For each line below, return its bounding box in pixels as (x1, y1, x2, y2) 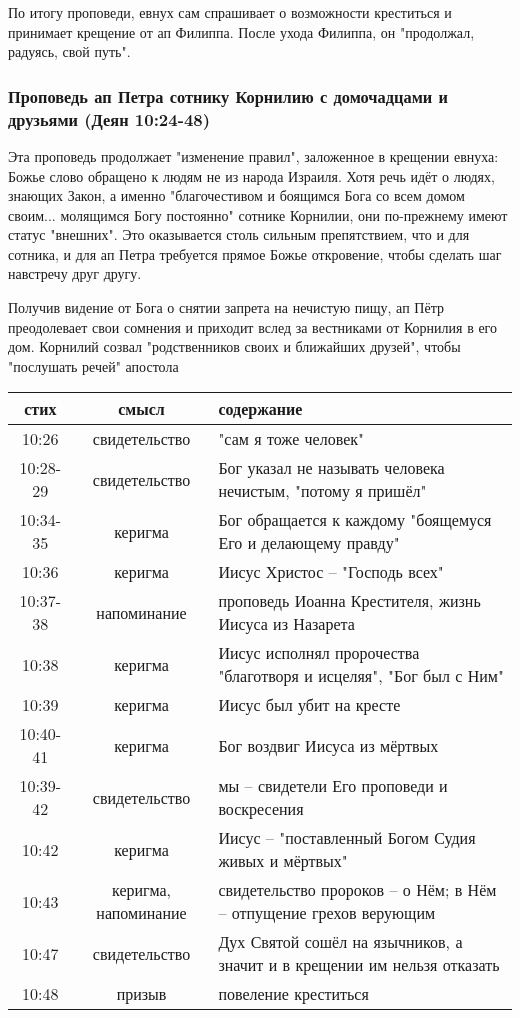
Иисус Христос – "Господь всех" (218, 560, 444, 584)
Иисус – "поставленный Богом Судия (218, 826, 476, 850)
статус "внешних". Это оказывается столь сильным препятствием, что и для (8, 224, 470, 245)
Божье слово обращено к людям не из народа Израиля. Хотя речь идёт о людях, (8, 165, 495, 186)
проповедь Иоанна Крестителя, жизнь (218, 589, 481, 613)
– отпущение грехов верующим (218, 901, 436, 925)
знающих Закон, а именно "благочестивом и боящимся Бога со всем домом (8, 185, 465, 206)
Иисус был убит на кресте (218, 693, 401, 717)
